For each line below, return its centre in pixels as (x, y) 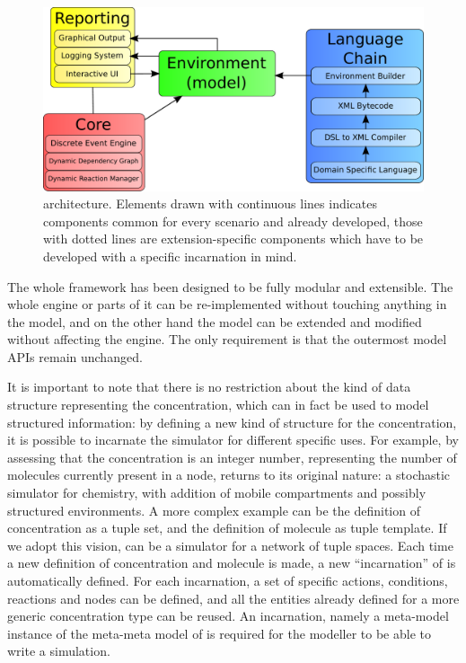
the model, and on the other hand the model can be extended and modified (215, 321)
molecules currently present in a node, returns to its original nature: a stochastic (229, 475)
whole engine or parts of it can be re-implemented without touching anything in (227, 304)
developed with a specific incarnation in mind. (170, 256)
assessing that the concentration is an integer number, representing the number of (232, 457)
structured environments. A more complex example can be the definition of (214, 510)
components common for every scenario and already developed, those (233, 221)
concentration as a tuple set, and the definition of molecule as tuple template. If (227, 528)
